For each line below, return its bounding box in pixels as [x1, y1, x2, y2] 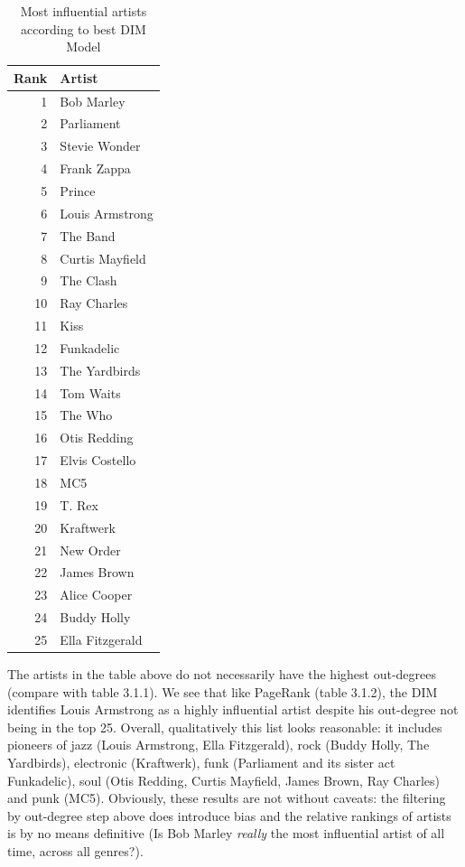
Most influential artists [20, 2, 147, 20]
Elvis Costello [60, 451, 136, 470]
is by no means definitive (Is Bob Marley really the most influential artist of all [7, 824, 445, 843]
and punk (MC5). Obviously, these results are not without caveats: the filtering [7, 788, 446, 807]
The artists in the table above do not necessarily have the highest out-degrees [7, 664, 436, 683]
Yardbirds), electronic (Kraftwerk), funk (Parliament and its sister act [7, 752, 395, 771]
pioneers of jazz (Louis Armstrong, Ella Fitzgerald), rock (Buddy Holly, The [7, 735, 430, 754]
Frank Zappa [60, 159, 131, 178]
